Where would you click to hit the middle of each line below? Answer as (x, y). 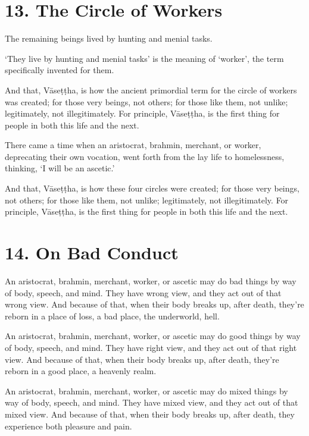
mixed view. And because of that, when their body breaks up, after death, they (150, 414)
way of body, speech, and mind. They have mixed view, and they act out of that (152, 402)
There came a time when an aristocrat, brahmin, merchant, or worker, (133, 145)
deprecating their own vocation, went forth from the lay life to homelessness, (145, 156)
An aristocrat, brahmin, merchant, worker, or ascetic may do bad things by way (151, 280)
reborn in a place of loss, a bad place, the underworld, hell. (112, 316)
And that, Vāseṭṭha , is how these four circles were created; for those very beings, (152, 188)
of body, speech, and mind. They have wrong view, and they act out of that (143, 292)
